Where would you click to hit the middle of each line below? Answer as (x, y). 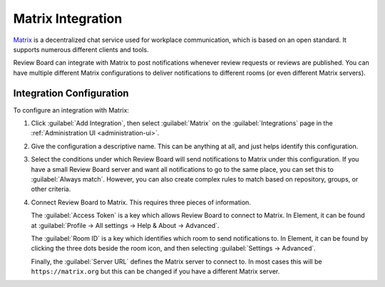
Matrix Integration (68, 19)
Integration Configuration (71, 93)
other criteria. (51, 189)
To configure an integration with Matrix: (71, 110)
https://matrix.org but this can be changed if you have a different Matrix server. (155, 271)
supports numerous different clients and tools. (81, 49)
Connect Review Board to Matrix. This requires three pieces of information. (141, 202)
